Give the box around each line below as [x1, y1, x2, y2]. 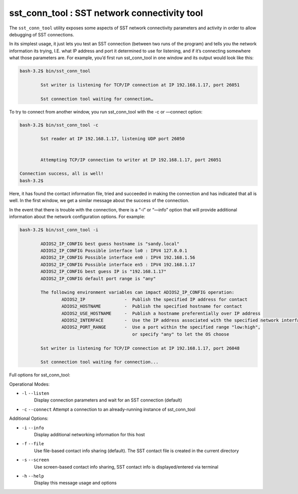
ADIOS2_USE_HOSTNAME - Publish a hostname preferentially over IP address [61, 310, 261, 316]
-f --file [21, 441, 44, 447]
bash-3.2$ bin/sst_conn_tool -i [19, 227, 99, 232]
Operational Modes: [9, 381, 50, 387]
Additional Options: [9, 415, 49, 421]
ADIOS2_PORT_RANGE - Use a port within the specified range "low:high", [61, 324, 261, 330]
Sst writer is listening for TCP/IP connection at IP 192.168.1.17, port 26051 [40, 82, 240, 88]
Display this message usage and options [34, 480, 117, 486]
